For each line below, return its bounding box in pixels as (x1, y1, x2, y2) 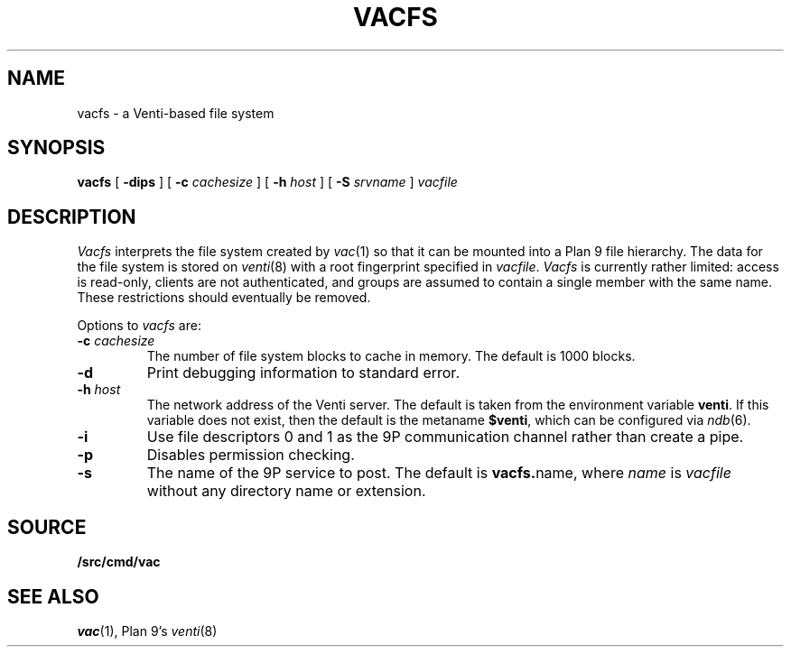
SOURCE (7, 515, 87, 539)
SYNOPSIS (7, 136, 106, 160)
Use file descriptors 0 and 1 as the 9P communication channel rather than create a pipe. (146, 428, 744, 447)
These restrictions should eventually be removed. (77, 290, 371, 306)
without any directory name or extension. (146, 482, 426, 501)
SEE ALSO (7, 585, 99, 608)
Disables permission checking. (146, 446, 355, 465)
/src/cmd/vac (77, 554, 161, 570)
